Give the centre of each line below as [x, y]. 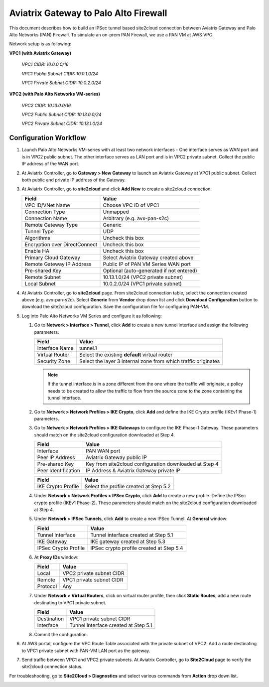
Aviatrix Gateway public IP [116, 457]
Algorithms [38, 238]
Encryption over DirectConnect [61, 244]
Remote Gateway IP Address [58, 264]
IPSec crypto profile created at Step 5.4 [137, 548]
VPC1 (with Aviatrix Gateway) [40, 53]
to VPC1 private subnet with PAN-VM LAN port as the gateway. [86, 651]
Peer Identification [59, 471]
